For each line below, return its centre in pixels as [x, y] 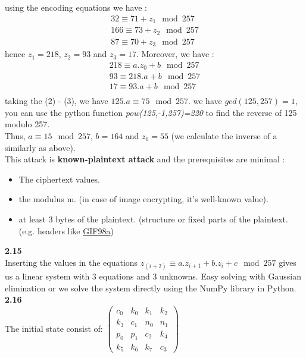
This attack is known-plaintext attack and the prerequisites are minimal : [145, 159]
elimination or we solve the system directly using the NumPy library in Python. [151, 288]
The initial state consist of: [54, 328]
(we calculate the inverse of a [224, 136]
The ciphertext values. [60, 179]
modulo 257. [27, 124]
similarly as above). [40, 147]
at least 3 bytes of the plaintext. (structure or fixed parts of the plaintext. [153, 219]
